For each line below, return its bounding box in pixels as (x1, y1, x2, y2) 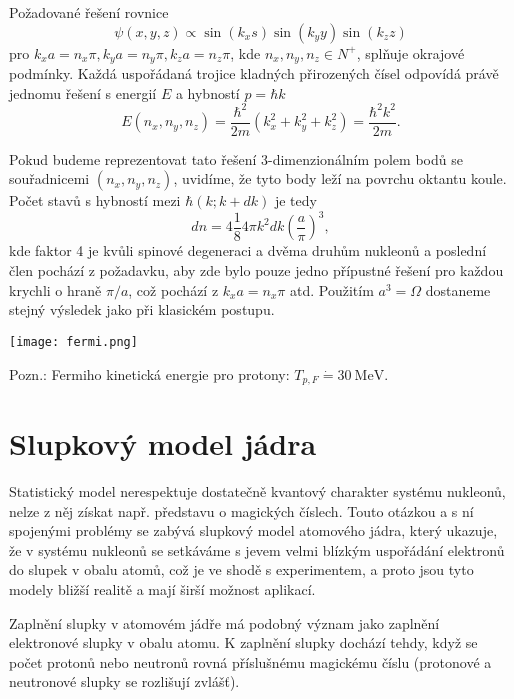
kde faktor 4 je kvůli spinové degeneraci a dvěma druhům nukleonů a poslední (9, 240, 487, 261)
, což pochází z (128, 279, 219, 300)
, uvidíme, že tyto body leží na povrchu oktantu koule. (173, 168, 507, 189)
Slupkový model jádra (9, 423, 317, 464)
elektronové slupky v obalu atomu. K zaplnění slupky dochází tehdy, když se (9, 632, 478, 653)
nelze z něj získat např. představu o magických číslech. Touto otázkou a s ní (9, 500, 474, 521)
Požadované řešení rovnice (9, 2, 169, 22)
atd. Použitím (289, 279, 374, 300)
